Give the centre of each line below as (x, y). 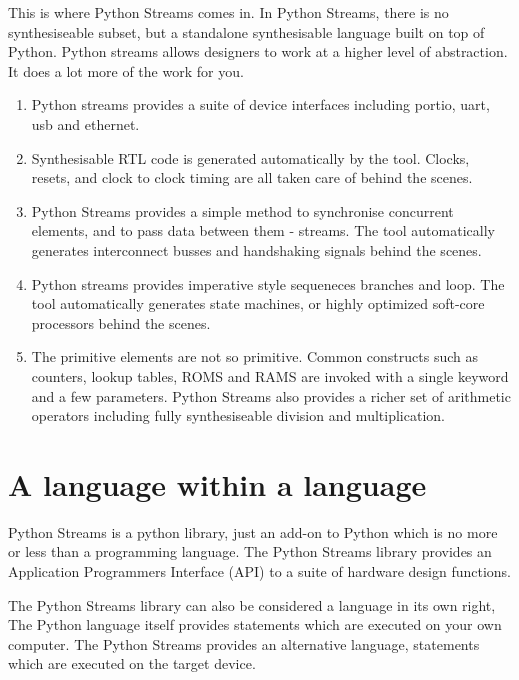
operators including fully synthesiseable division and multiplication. (238, 415)
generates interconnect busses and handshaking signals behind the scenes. (256, 249)
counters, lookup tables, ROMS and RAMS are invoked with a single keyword (270, 375)
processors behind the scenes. (121, 322)
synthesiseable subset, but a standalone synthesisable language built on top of (246, 31)
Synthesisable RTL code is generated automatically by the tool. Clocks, (250, 157)
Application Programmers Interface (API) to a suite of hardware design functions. (260, 571)
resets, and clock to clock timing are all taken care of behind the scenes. (252, 177)
